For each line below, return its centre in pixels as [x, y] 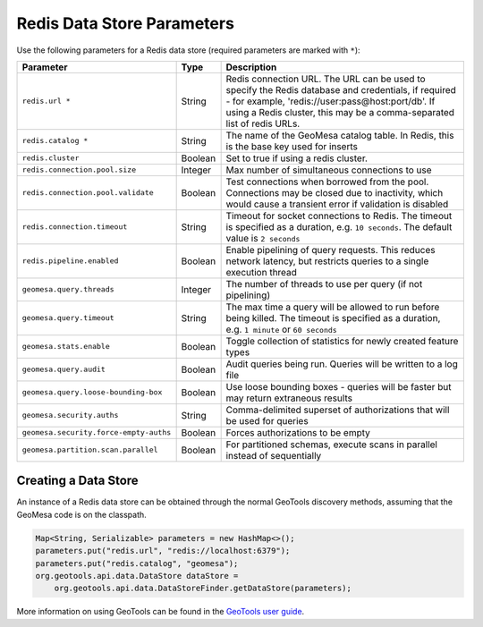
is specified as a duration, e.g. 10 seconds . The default [339, 226]
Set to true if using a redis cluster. [297, 158]
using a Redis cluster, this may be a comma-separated [340, 112]
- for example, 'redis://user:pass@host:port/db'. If [330, 101]
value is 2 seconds [263, 238]
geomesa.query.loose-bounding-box [92, 392]
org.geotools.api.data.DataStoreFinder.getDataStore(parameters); [203, 589]
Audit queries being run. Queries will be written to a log [342, 364]
